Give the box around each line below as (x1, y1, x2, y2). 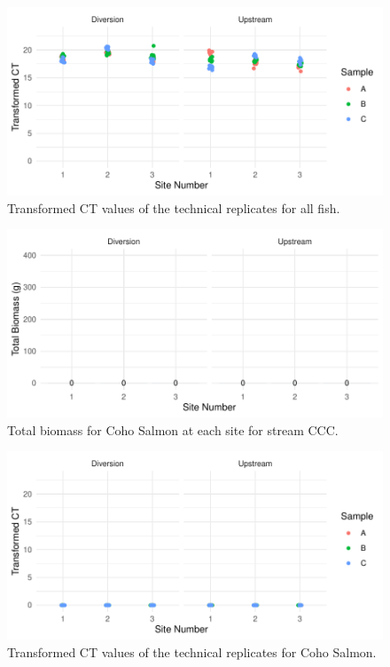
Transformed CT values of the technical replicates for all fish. (7, 198, 340, 217)
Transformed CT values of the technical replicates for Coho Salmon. (7, 642, 377, 661)
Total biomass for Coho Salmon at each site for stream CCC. (7, 420, 339, 439)
